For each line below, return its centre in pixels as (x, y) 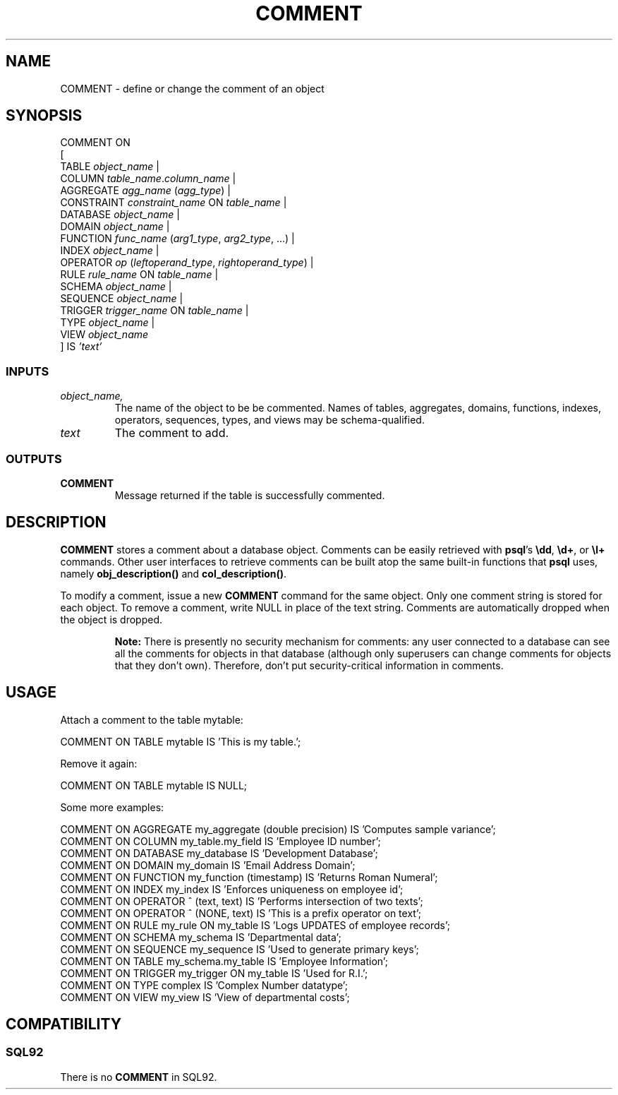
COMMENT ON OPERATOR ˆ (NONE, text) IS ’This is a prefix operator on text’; (241, 913)
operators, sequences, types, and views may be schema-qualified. (269, 420)
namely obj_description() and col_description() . (174, 573)
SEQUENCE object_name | (122, 299)
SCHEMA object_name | (116, 287)
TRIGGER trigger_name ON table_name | (154, 311)
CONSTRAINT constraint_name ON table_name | (174, 203)
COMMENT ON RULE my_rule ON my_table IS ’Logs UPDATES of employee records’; (255, 925)
